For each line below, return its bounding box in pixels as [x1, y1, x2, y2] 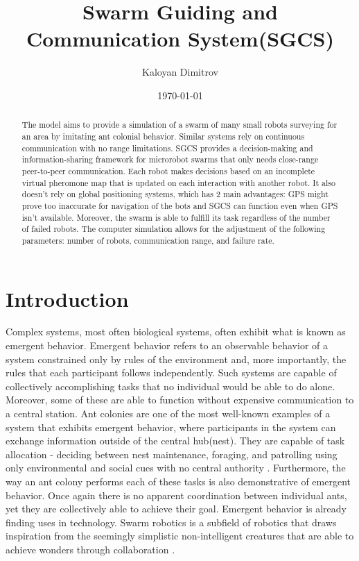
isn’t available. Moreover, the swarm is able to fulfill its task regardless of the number [21, 211, 331, 223]
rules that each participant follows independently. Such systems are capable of [6, 365, 337, 380]
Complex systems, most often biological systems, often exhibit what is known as [6, 324, 346, 339]
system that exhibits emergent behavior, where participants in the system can [6, 419, 336, 434]
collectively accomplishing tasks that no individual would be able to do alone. [6, 378, 335, 393]
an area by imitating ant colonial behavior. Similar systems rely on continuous [21, 130, 305, 142]
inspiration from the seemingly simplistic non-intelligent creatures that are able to [6, 528, 354, 543]
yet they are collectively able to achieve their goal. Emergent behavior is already [6, 501, 347, 516]
